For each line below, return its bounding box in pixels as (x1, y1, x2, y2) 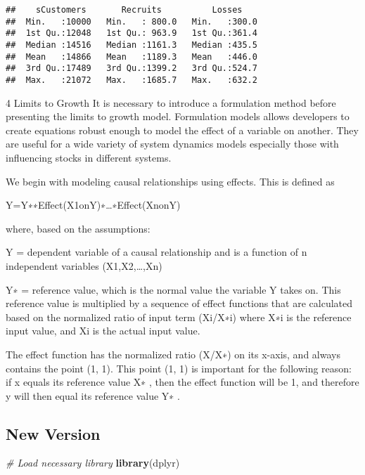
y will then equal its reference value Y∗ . (6, 388, 180, 403)
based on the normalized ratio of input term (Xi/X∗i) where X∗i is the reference (6, 309, 352, 324)
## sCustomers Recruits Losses (6, 5, 243, 15)
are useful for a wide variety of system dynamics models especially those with (6, 136, 339, 151)
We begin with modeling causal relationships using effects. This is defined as (6, 174, 335, 188)
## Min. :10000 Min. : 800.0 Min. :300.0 (6, 16, 257, 27)
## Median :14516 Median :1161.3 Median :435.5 (6, 39, 257, 50)
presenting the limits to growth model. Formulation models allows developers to (6, 109, 350, 124)
